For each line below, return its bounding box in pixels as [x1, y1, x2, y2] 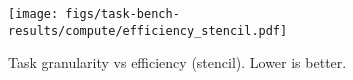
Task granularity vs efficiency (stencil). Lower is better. [8, 52, 347, 73]
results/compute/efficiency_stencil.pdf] [8, 23, 288, 38]
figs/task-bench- [65, 7, 180, 21]
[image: [8, 7, 59, 21]
